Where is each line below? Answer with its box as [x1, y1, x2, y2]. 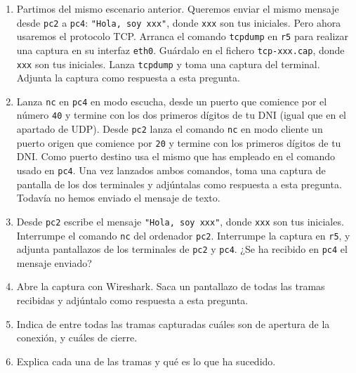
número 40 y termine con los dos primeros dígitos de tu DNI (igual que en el [16, 107, 346, 122]
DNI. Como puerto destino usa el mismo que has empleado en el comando [16, 149, 335, 164]
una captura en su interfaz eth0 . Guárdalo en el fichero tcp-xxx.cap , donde [16, 42, 345, 57]
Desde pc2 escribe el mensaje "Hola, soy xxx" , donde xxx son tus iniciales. [16, 214, 344, 228]
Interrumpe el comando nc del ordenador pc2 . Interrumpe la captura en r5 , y [16, 228, 350, 242]
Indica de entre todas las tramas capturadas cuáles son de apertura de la [16, 316, 330, 331]
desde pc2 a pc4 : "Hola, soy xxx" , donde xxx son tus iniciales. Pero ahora [16, 15, 341, 30]
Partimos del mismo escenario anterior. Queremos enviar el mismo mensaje [16, 1, 339, 15]
